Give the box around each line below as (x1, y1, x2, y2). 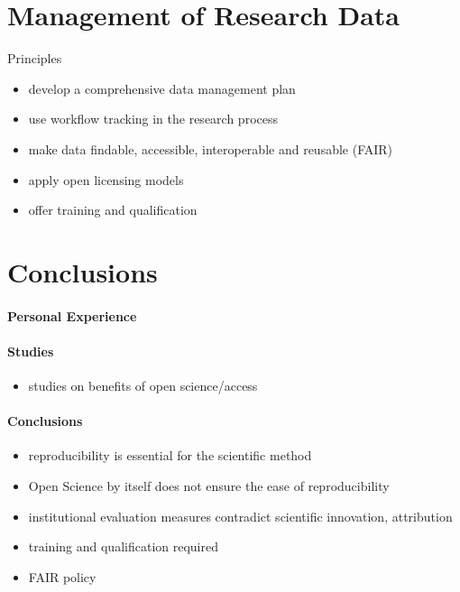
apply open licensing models (28, 170, 184, 189)
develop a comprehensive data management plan (28, 79, 296, 97)
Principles (7, 49, 62, 68)
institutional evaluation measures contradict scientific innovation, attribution (28, 506, 453, 525)
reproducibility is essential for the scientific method (28, 446, 312, 465)
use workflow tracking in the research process (28, 109, 278, 128)
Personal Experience (7, 306, 137, 325)
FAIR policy (28, 567, 97, 586)
